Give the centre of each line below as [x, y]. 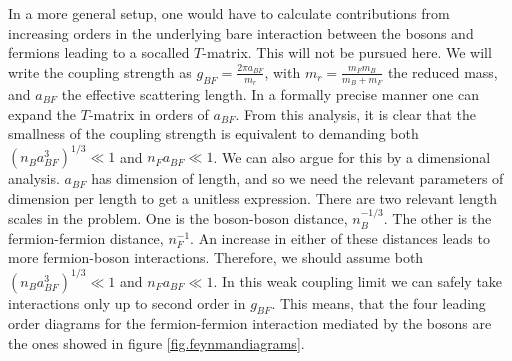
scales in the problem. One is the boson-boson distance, [178, 218]
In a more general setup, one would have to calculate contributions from [229, 13]
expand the [42, 113]
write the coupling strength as [100, 71]
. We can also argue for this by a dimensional [352, 156]
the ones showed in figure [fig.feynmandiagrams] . [156, 342]
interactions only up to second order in [127, 302]
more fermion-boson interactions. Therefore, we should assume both [216, 257]
